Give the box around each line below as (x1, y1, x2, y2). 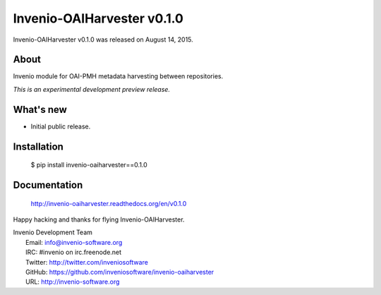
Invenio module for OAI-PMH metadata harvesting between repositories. (13, 72, 224, 80)
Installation (13, 140, 64, 152)
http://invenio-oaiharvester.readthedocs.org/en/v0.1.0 (30, 199, 187, 207)
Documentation (13, 179, 83, 191)
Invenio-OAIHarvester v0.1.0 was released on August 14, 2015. (13, 35, 193, 44)
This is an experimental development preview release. (13, 85, 171, 93)
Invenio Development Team (13, 228, 93, 236)
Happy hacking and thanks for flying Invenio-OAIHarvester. (13, 215, 185, 224)
